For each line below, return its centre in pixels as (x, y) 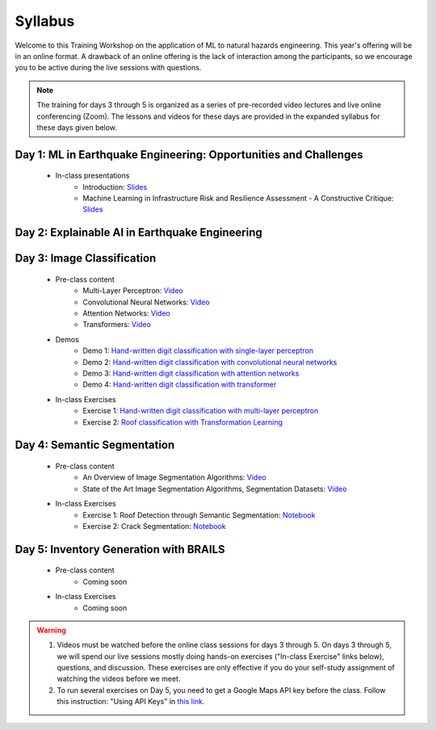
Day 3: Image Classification (86, 258)
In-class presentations (92, 176)
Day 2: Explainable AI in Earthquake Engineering (138, 233)
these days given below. (77, 127)
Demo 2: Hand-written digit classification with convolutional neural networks (210, 362)
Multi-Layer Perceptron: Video (133, 291)
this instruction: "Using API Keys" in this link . (131, 702)
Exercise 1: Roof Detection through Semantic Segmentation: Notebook (199, 515)
